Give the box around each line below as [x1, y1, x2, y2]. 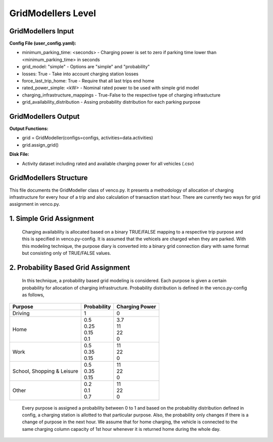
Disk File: [9, 151, 30, 157]
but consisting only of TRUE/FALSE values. [22, 250, 111, 256]
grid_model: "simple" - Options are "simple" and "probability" [22, 64, 150, 70]
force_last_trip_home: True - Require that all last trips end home [22, 78, 154, 84]
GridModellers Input [9, 27, 74, 35]
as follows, [22, 292, 45, 298]
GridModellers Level [9, 8, 96, 19]
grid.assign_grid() [22, 142, 59, 148]
